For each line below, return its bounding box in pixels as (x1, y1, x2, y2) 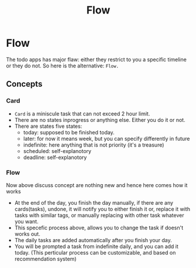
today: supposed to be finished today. (23, 128, 115, 135)
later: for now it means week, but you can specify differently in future (23, 135, 190, 142)
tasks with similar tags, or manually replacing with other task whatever (14, 212, 184, 219)
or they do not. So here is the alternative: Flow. (6, 62, 119, 69)
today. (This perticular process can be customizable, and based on (14, 249, 176, 256)
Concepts (6, 79, 43, 89)
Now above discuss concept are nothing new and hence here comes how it (6, 181, 188, 188)
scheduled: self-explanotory (23, 147, 92, 154)
